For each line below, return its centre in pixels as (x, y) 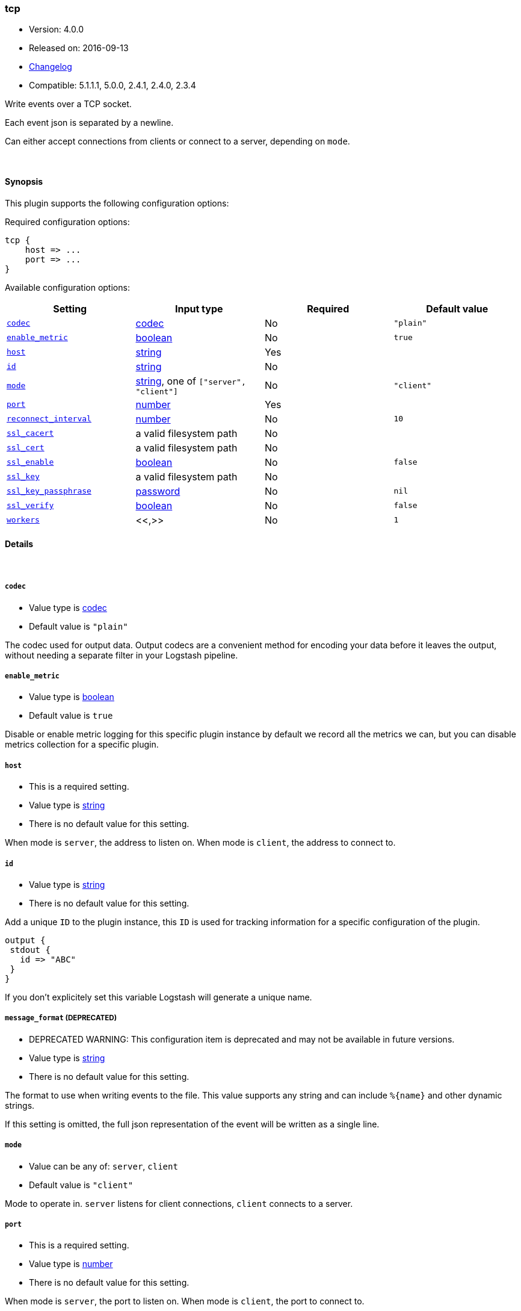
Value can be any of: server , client (103, 1166)
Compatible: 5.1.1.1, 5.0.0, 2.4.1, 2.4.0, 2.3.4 (113, 85)
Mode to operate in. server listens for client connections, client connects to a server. (179, 1203)
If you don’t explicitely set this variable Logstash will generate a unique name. (159, 997)
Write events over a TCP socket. (68, 104)
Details (19, 544)
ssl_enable (30, 462)
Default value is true (71, 716)
